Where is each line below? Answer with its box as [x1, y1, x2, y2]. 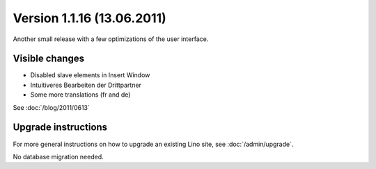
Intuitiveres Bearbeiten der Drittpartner [30, 81, 142, 89]
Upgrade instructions [13, 122, 108, 134]
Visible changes [13, 53, 85, 65]
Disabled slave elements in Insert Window [30, 71, 150, 79]
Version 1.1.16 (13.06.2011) [13, 10, 166, 26]
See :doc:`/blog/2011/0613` [13, 103, 91, 111]
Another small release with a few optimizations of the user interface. [13, 35, 209, 43]
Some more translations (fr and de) [30, 90, 131, 99]
